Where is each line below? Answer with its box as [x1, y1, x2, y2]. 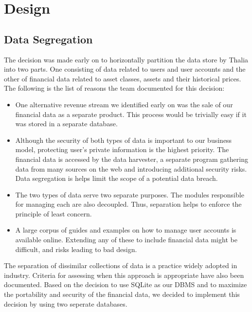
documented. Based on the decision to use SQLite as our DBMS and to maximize [4, 279, 247, 290]
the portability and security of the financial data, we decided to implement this [4, 289, 240, 299]
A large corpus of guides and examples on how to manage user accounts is [15, 225, 236, 235]
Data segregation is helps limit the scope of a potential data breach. [15, 173, 218, 183]
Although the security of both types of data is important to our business [15, 135, 232, 145]
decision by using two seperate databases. [4, 298, 127, 309]
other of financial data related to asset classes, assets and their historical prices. [4, 73, 241, 83]
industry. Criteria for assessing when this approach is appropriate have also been [4, 270, 244, 280]
